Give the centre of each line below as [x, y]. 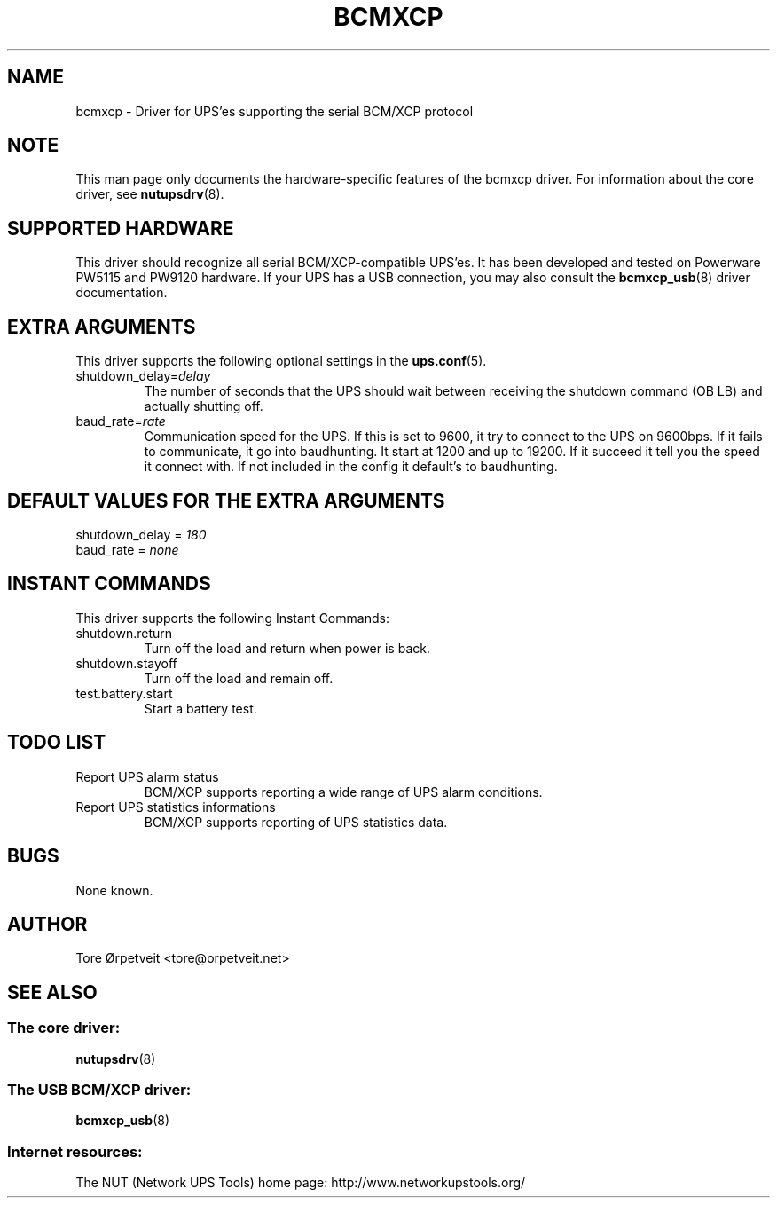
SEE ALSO [52, 992]
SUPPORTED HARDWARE [121, 228]
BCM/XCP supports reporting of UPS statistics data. [296, 822]
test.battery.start [124, 693]
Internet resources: [75, 1151]
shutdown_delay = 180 [141, 534]
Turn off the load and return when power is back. [287, 648]
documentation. [122, 293]
